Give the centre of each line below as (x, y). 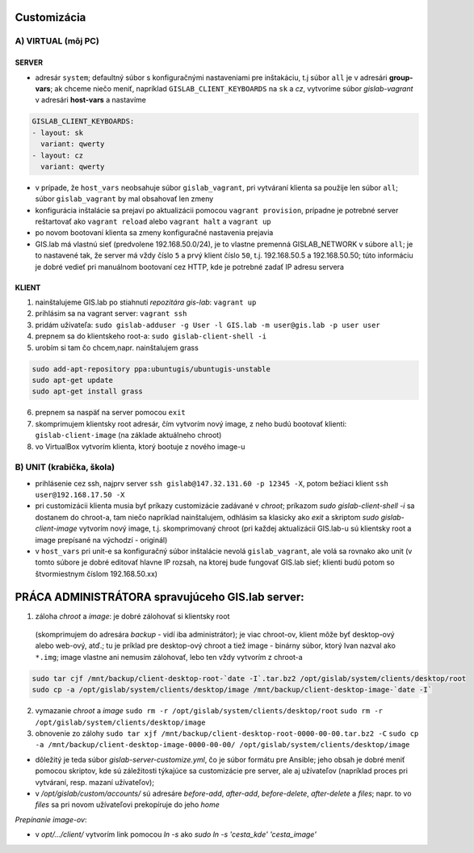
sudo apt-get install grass (87, 391)
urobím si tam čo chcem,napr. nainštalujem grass (117, 347)
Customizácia (50, 17)
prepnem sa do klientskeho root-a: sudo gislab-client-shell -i (151, 336)
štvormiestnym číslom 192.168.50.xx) (96, 574)
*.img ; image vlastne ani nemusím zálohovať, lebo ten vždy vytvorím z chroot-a (169, 657)
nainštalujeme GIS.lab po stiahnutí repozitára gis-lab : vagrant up (146, 302)
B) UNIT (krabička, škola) (65, 467)
